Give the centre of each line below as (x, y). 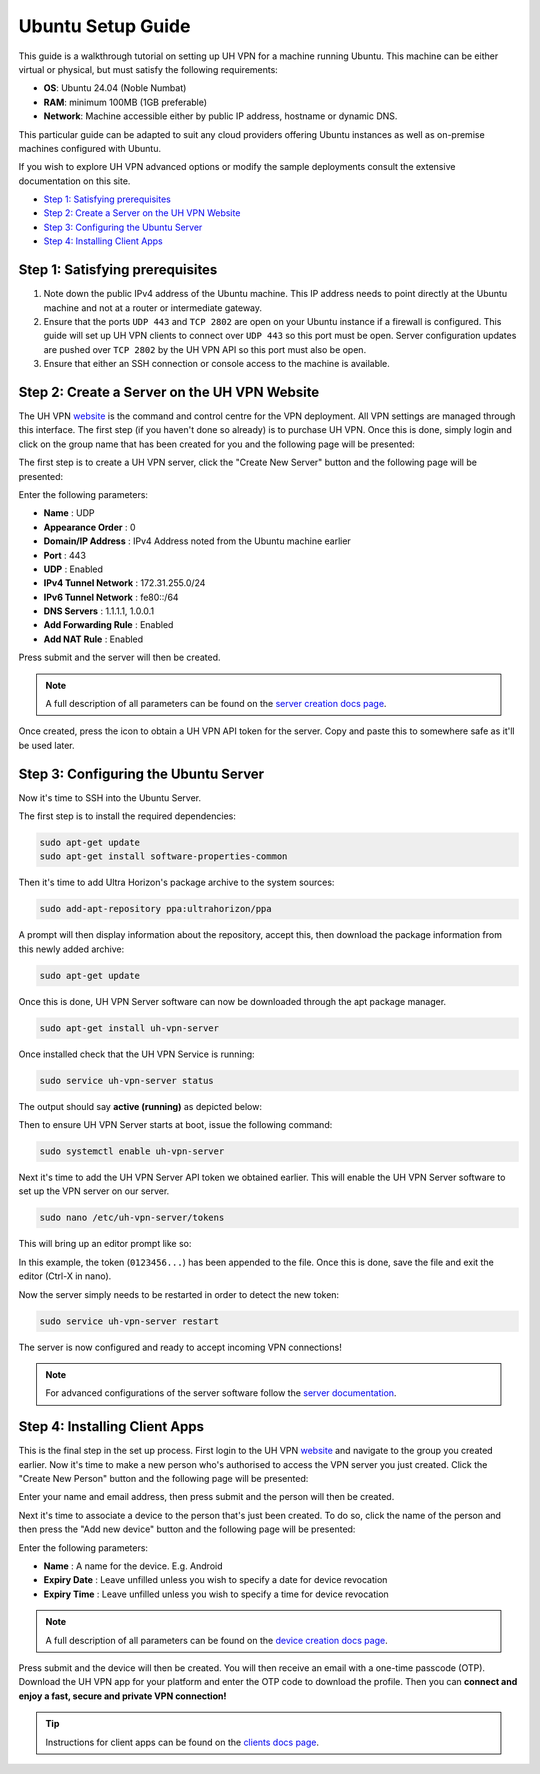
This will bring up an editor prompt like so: (105, 1244)
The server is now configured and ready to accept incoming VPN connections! (180, 1347)
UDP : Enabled (73, 569)
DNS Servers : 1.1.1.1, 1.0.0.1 (99, 611)
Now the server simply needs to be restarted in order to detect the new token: (179, 1294)
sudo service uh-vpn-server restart (129, 1321)
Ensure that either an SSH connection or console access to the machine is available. (216, 364)
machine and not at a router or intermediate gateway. (153, 307)
